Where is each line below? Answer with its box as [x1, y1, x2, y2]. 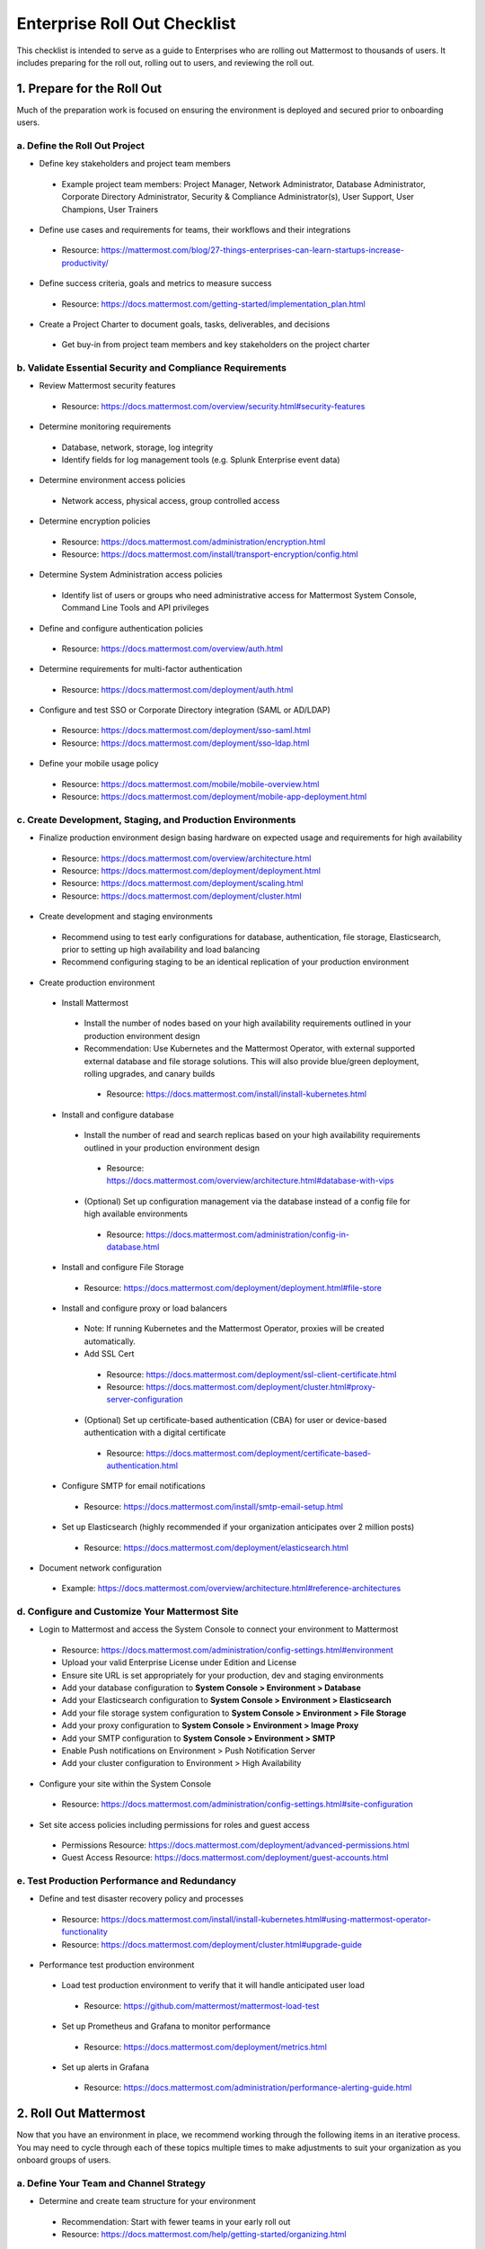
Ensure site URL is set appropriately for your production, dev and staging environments [61, 1670, 384, 1680]
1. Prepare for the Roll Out [16, 81, 163, 96]
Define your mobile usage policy [39, 758, 159, 769]
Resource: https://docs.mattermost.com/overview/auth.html [61, 643, 283, 654]
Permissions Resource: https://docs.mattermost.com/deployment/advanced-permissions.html [61, 1840, 410, 1850]
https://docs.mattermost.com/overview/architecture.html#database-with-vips [106, 1175, 394, 1187]
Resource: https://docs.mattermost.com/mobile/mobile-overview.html [61, 778, 320, 789]
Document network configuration [39, 1562, 162, 1573]
